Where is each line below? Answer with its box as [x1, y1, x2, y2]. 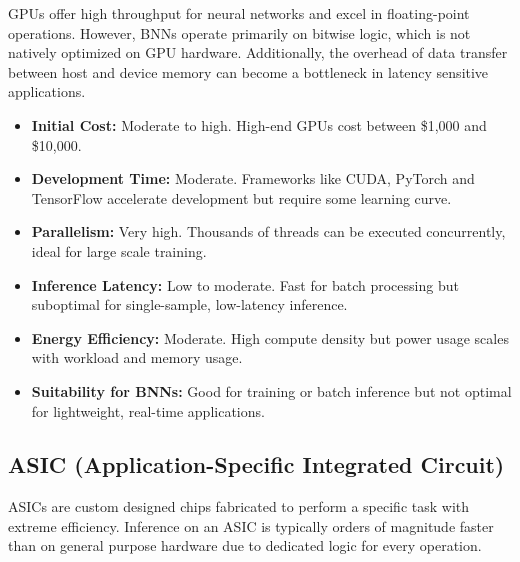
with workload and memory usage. [31, 347, 243, 368]
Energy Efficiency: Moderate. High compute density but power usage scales [31, 327, 509, 348]
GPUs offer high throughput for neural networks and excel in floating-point [8, 3, 470, 23]
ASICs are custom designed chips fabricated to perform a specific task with [8, 496, 470, 517]
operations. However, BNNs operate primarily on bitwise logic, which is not [8, 22, 471, 43]
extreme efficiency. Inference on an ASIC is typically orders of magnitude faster [8, 515, 494, 536]
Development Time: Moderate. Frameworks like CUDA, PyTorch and [31, 168, 475, 189]
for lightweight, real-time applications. [31, 400, 265, 421]
